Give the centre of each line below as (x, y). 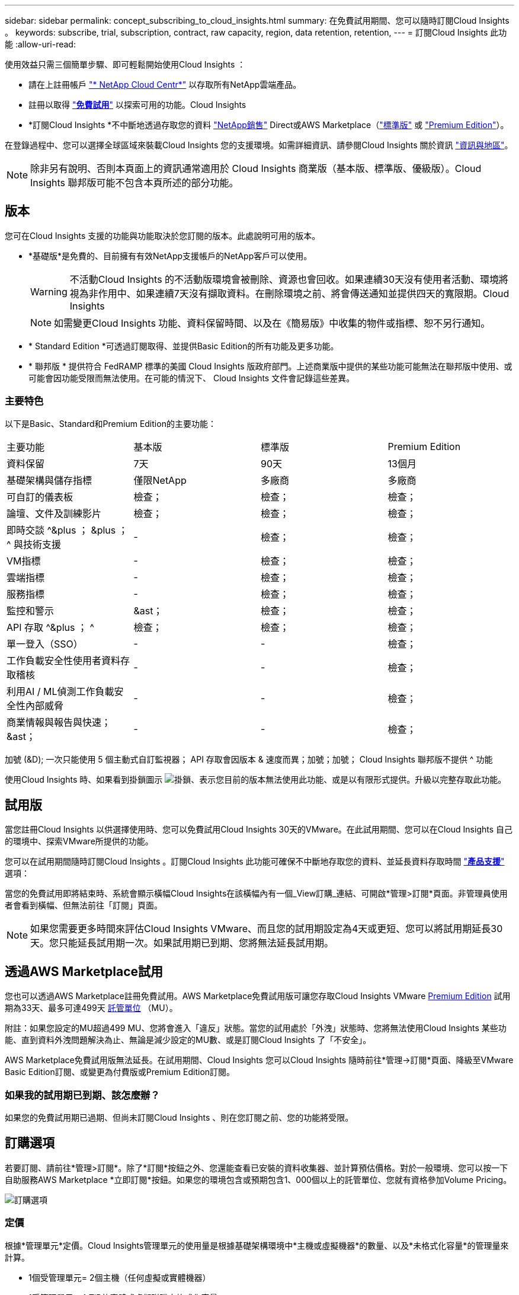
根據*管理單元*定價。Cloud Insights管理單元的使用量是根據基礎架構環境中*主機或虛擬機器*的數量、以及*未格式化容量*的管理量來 (257, 1245)
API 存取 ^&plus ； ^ (50, 627)
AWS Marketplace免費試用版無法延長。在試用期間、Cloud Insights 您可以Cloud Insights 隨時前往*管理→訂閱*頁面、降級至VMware (259, 1060)
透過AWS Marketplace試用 (84, 971)
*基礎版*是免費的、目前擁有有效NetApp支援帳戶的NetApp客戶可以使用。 (170, 256)
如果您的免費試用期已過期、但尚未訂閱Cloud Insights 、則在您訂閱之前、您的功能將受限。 (179, 1118)
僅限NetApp (160, 480)
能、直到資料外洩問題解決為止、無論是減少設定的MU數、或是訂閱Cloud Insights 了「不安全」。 (188, 1040)
